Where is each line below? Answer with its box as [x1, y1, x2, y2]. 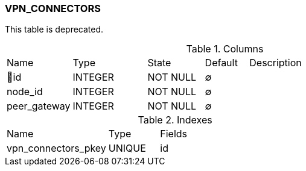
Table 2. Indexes [138, 114, 212, 126]
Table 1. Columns [186, 43, 264, 55]
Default [205, 57, 238, 69]
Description [249, 57, 302, 69]
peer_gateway [7, 100, 71, 113]
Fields [160, 128, 188, 140]
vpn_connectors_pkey [7, 142, 106, 155]
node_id [7, 85, 43, 98]
